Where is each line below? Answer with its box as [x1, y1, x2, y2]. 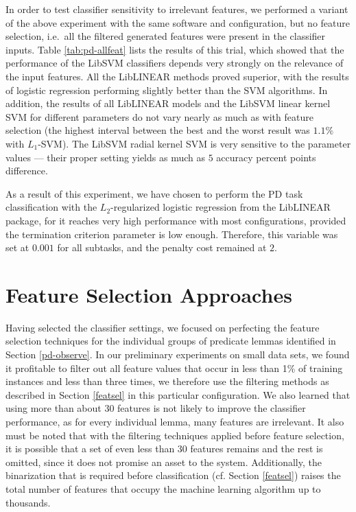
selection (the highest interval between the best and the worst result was [5, 123, 310, 137]
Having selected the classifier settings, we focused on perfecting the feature [5, 320, 320, 334]
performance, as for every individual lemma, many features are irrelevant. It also [5, 414, 344, 428]
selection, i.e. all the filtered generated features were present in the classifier [5, 29, 326, 43]
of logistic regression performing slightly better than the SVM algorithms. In [5, 82, 328, 97]
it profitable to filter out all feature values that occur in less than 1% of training [5, 360, 343, 375]
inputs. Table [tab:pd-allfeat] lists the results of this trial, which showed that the [5, 42, 344, 56]
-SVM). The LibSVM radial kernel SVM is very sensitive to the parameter [38, 136, 351, 150]
